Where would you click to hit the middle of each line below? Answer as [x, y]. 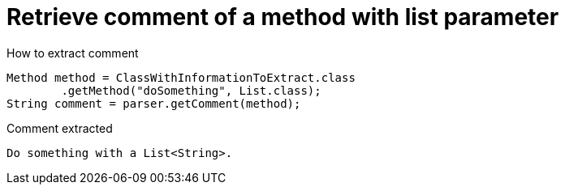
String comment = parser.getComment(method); [154, 103]
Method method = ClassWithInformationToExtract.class [181, 77]
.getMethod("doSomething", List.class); [191, 90]
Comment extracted [60, 128]
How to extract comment [73, 53]
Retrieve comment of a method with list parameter [283, 17]
